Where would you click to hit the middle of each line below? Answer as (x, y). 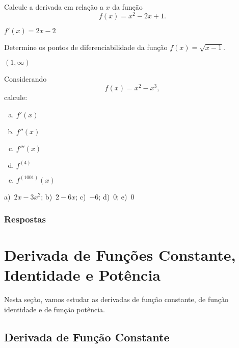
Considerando (25, 79)
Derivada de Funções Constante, (120, 255)
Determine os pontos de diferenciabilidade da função (86, 47)
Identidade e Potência (82, 275)
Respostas (25, 219)
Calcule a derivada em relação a (54, 7)
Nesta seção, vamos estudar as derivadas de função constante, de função (116, 299)
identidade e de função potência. (55, 309)
